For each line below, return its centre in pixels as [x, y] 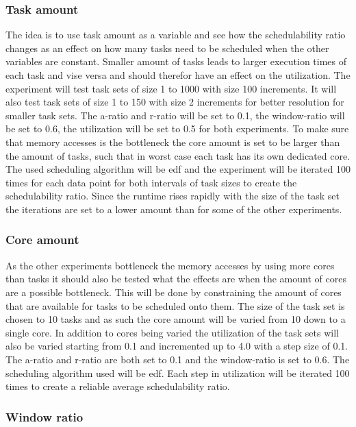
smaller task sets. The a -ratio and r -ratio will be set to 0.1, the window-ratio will [175, 115]
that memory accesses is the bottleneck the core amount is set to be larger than [173, 142]
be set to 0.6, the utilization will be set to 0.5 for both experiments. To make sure [177, 129]
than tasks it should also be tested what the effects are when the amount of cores [176, 279]
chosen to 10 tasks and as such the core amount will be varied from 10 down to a [176, 319]
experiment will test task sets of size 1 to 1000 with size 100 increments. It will [171, 88]
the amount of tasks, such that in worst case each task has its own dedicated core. [178, 155]
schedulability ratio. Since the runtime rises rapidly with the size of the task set [173, 196]
